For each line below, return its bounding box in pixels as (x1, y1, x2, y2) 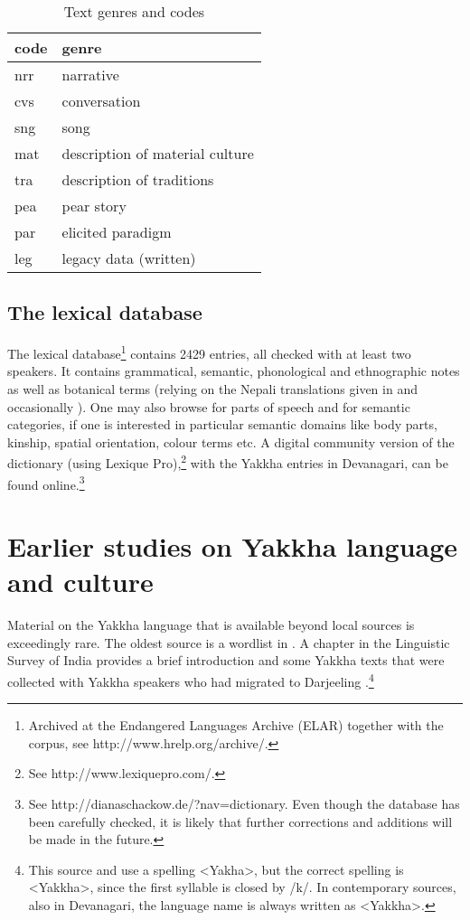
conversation (61, 90, 141, 111)
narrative (61, 64, 119, 85)
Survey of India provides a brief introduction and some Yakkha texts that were (7, 651, 445, 670)
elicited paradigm (61, 221, 172, 242)
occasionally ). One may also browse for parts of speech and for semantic (7, 397, 410, 416)
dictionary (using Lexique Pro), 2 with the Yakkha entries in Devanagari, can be (7, 451, 448, 473)
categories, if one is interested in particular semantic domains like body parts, (7, 415, 437, 434)
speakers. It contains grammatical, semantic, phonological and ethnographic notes (7, 361, 460, 380)
